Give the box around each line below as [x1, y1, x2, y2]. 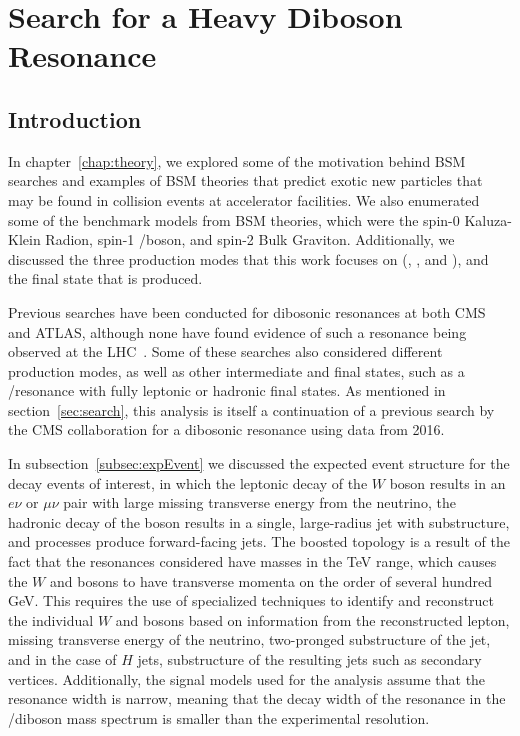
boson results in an [389, 472, 506, 493]
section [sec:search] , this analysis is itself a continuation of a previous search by [8, 399, 495, 420]
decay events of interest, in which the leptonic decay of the [8, 472, 368, 493]
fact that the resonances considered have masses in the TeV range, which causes [8, 551, 497, 572]
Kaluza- [464, 209, 512, 230]
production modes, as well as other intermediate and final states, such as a [8, 360, 465, 381]
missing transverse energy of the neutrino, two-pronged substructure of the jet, [8, 629, 491, 650]
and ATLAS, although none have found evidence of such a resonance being [8, 321, 467, 342]
